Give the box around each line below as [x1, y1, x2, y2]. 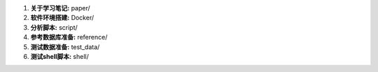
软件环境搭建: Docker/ [30, 14, 94, 22]
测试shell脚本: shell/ [30, 52, 89, 60]
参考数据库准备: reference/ [30, 33, 108, 42]
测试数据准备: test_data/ [30, 42, 100, 51]
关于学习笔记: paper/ [30, 4, 90, 12]
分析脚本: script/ [30, 23, 78, 31]
